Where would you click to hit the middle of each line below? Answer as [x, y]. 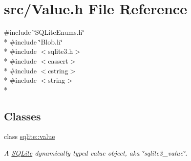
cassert [58, 60]
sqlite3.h [61, 51]
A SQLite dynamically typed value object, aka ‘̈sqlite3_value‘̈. [96, 153]
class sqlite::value [30, 136]
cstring [58, 70]
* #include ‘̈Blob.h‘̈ [33, 41]
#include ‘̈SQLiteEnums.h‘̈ [44, 32]
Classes [22, 116]
